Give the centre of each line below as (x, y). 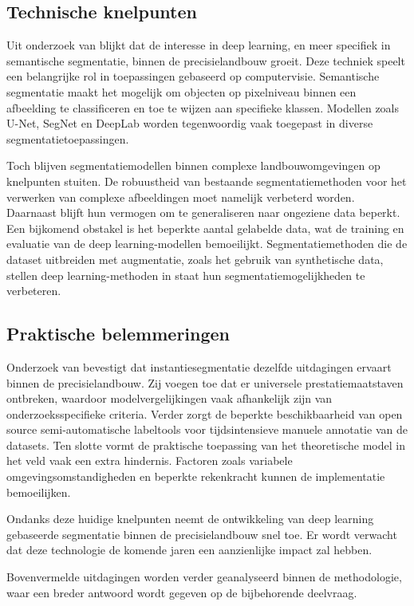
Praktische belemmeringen (118, 334)
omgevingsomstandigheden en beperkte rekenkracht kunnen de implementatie (196, 476)
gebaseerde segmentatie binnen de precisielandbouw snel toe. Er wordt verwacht (202, 534)
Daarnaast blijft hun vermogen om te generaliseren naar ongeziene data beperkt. (203, 212)
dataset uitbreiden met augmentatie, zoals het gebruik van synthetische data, (195, 259)
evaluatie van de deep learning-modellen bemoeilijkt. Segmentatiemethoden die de (207, 244)
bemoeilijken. (39, 492)
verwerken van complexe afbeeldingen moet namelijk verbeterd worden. (181, 197)
